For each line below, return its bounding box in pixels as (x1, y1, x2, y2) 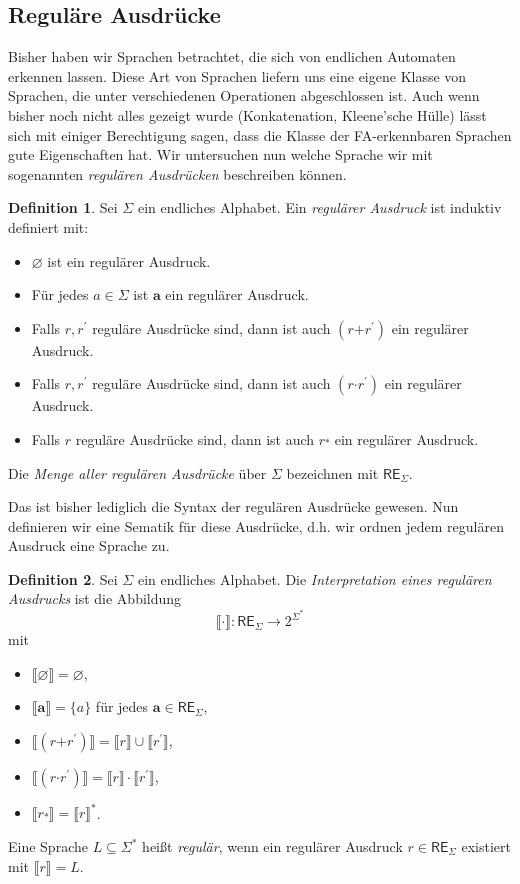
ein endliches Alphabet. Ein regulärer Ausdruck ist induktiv (137, 197, 502, 218)
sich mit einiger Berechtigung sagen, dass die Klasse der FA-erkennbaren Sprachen (8, 124, 512, 145)
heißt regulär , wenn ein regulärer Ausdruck (142, 836, 403, 857)
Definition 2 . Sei (8, 568, 118, 589)
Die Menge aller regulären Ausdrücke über (8, 462, 267, 483)
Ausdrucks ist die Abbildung (8, 588, 182, 609)
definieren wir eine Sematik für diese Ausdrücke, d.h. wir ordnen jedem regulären (8, 515, 504, 536)
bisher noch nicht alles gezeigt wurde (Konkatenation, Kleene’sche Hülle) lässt (8, 104, 487, 125)
